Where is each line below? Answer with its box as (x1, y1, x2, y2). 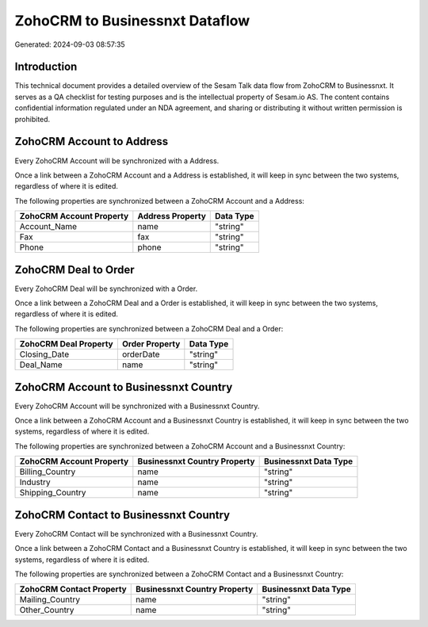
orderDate (121, 349, 160, 360)
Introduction (14, 60, 78, 74)
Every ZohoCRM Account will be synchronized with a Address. (14, 155, 220, 166)
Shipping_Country (19, 487, 86, 499)
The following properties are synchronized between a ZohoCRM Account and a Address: (14, 196, 305, 205)
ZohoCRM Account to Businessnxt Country (14, 380, 233, 394)
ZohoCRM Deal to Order (14, 262, 135, 277)
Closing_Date (19, 349, 70, 360)
